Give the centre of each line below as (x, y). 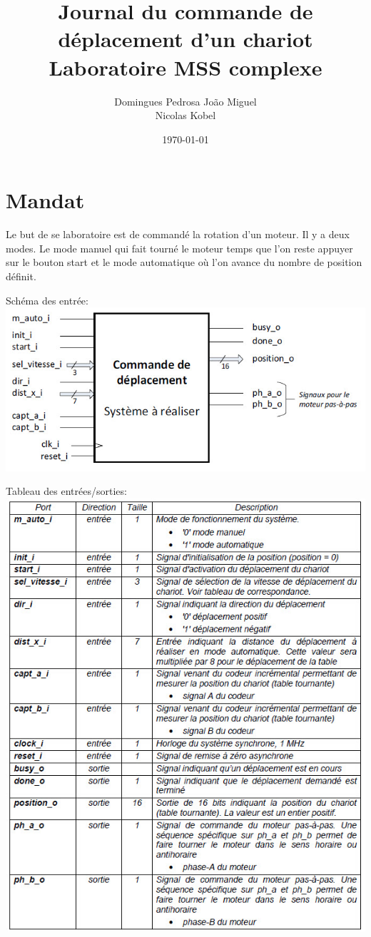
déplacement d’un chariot (185, 39)
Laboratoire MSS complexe (185, 67)
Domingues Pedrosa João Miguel (185, 101)
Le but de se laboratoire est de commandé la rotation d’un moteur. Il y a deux (178, 234)
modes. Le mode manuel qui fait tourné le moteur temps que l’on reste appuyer (179, 248)
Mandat (45, 200)
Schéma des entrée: (47, 300)
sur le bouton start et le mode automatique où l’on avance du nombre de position (184, 262)
